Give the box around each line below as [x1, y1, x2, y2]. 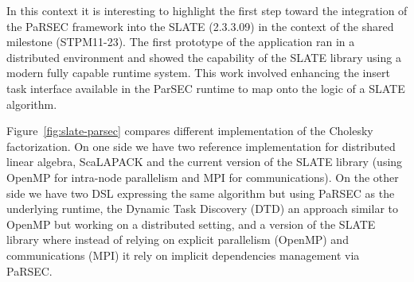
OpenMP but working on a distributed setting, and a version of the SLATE [6, 215, 376, 232]
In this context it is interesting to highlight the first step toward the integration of [6, 2, 408, 18]
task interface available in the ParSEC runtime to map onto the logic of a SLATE [6, 79, 405, 96]
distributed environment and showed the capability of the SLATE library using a [6, 48, 401, 65]
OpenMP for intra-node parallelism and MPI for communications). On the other [6, 168, 399, 185]
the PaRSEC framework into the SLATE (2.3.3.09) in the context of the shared [6, 17, 394, 34]
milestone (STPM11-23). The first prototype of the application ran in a [6, 33, 355, 50]
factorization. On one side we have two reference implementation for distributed [6, 137, 396, 154]
